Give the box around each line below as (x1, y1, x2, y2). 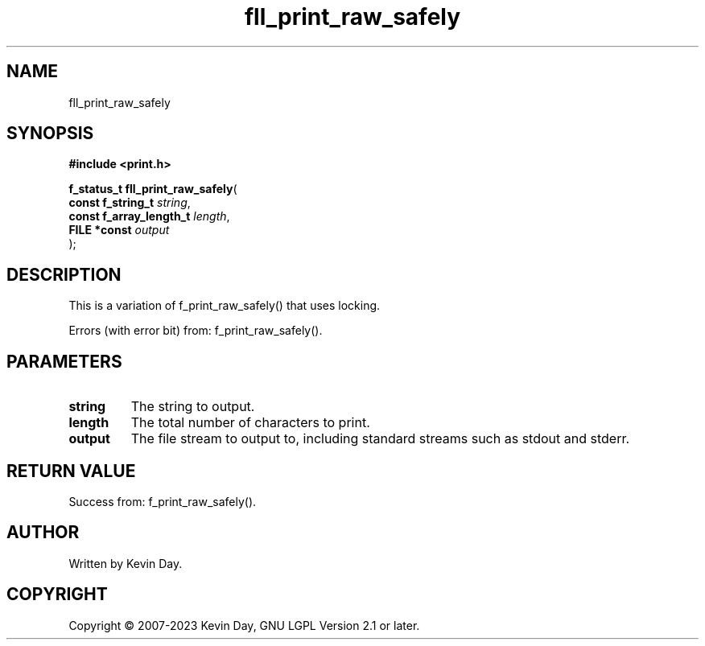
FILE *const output (68, 223, 170, 237)
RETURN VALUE (6, 460, 136, 481)
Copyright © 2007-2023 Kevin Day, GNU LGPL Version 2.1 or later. (68, 618, 420, 632)
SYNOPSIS (6, 123, 94, 144)
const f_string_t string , (68, 195, 191, 210)
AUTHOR (6, 522, 80, 543)
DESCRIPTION (6, 264, 122, 285)
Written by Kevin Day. (68, 556, 183, 570)
